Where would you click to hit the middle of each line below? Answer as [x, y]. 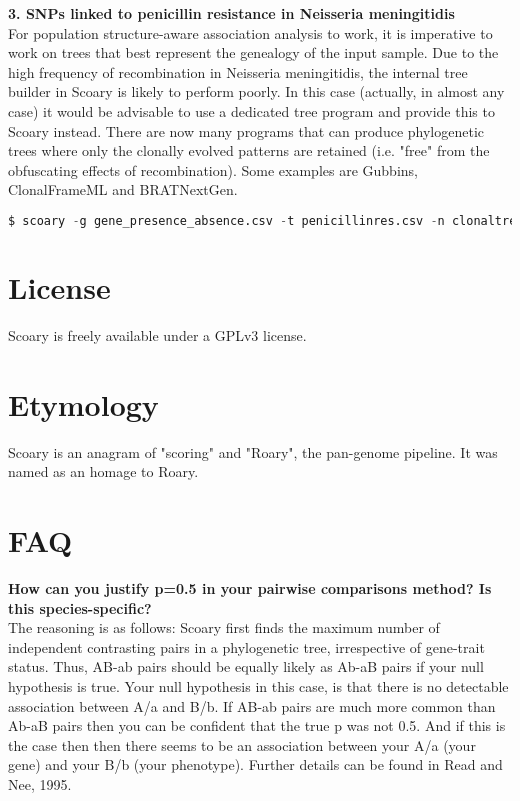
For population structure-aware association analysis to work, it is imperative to [250, 32]
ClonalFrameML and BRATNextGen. [123, 189]
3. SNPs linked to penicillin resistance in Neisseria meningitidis [231, 13]
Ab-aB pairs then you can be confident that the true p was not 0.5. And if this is [257, 725]
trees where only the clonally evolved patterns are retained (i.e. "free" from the [249, 150]
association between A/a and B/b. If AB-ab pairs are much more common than [252, 705]
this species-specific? [80, 607]
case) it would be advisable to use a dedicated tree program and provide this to [251, 110]
